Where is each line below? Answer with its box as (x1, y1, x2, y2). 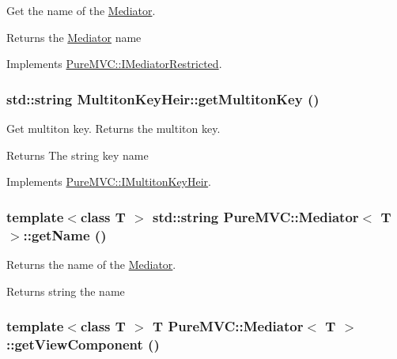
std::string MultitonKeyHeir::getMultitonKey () (6, 89, 319, 108)
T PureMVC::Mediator (153, 316, 304, 336)
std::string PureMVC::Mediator (153, 206, 359, 226)
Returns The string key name (6, 146, 149, 163)
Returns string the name (6, 282, 125, 299)
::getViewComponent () (6, 334, 160, 353)
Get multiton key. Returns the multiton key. (6, 120, 221, 136)
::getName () (23, 225, 107, 244)
